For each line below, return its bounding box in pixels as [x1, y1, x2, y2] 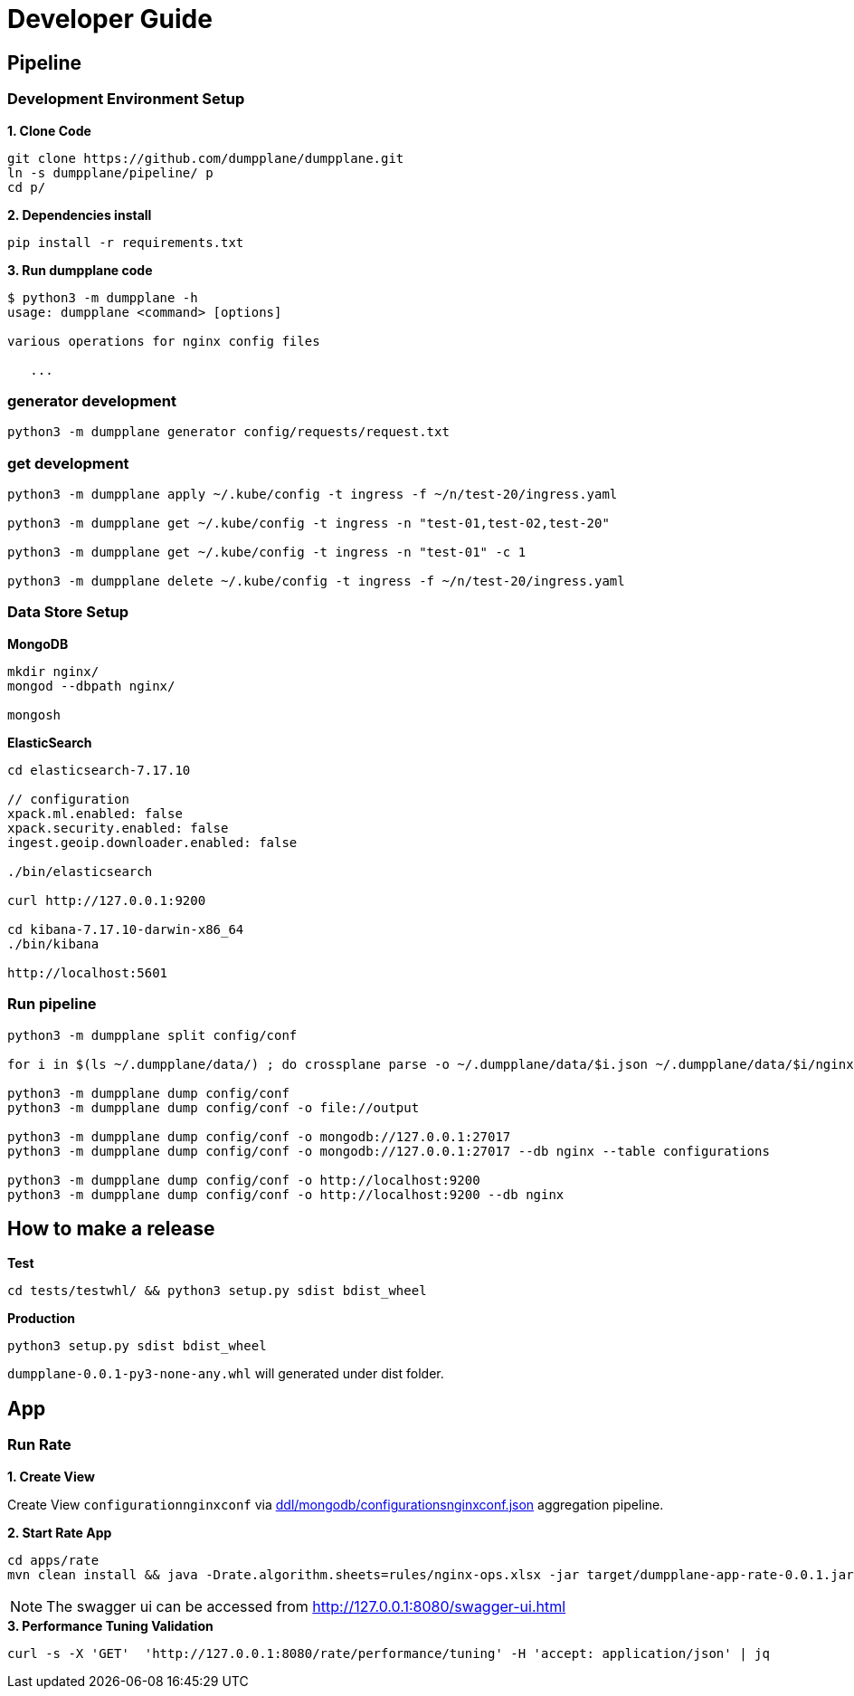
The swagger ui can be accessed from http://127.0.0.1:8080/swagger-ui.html [46, 1596, 566, 1615]
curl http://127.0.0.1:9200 [7, 892, 206, 908]
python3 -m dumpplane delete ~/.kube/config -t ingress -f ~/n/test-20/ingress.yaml [7, 574, 625, 589]
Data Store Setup [7, 603, 129, 622]
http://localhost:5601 [7, 965, 168, 980]
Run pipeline [7, 995, 97, 1014]
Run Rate [7, 1435, 71, 1454]
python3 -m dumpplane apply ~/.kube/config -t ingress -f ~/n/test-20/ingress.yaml [7, 487, 618, 502]
